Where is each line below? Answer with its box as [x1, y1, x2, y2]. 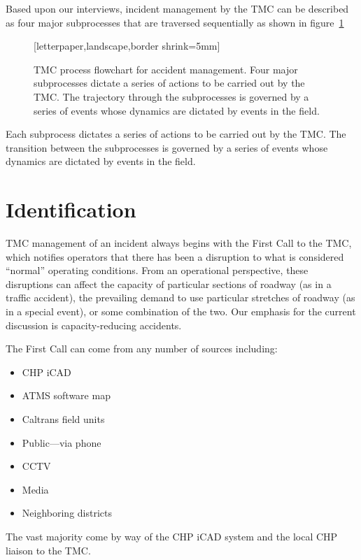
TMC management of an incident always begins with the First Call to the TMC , [6, 236, 352, 250]
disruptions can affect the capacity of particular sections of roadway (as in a [6, 276, 332, 291]
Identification [6, 195, 136, 224]
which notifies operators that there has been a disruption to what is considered [6, 249, 344, 264]
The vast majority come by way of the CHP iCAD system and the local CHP [6, 529, 338, 543]
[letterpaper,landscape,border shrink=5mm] [34, 38, 220, 53]
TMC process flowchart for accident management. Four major [34, 62, 298, 76]
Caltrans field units [22, 412, 105, 426]
